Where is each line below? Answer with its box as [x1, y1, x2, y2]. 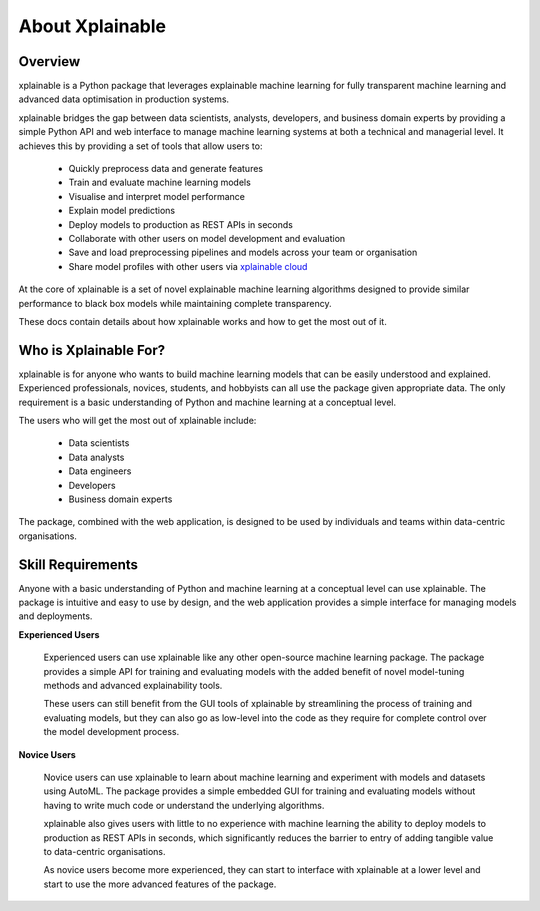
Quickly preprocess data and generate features [68, 163, 264, 175]
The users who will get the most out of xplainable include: [18, 415, 257, 426]
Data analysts [68, 451, 125, 463]
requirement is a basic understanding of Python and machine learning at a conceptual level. [18, 396, 397, 408]
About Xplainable [18, 15, 167, 37]
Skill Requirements [18, 556, 139, 573]
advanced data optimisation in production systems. [18, 93, 230, 105]
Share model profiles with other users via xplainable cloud [68, 260, 308, 272]
